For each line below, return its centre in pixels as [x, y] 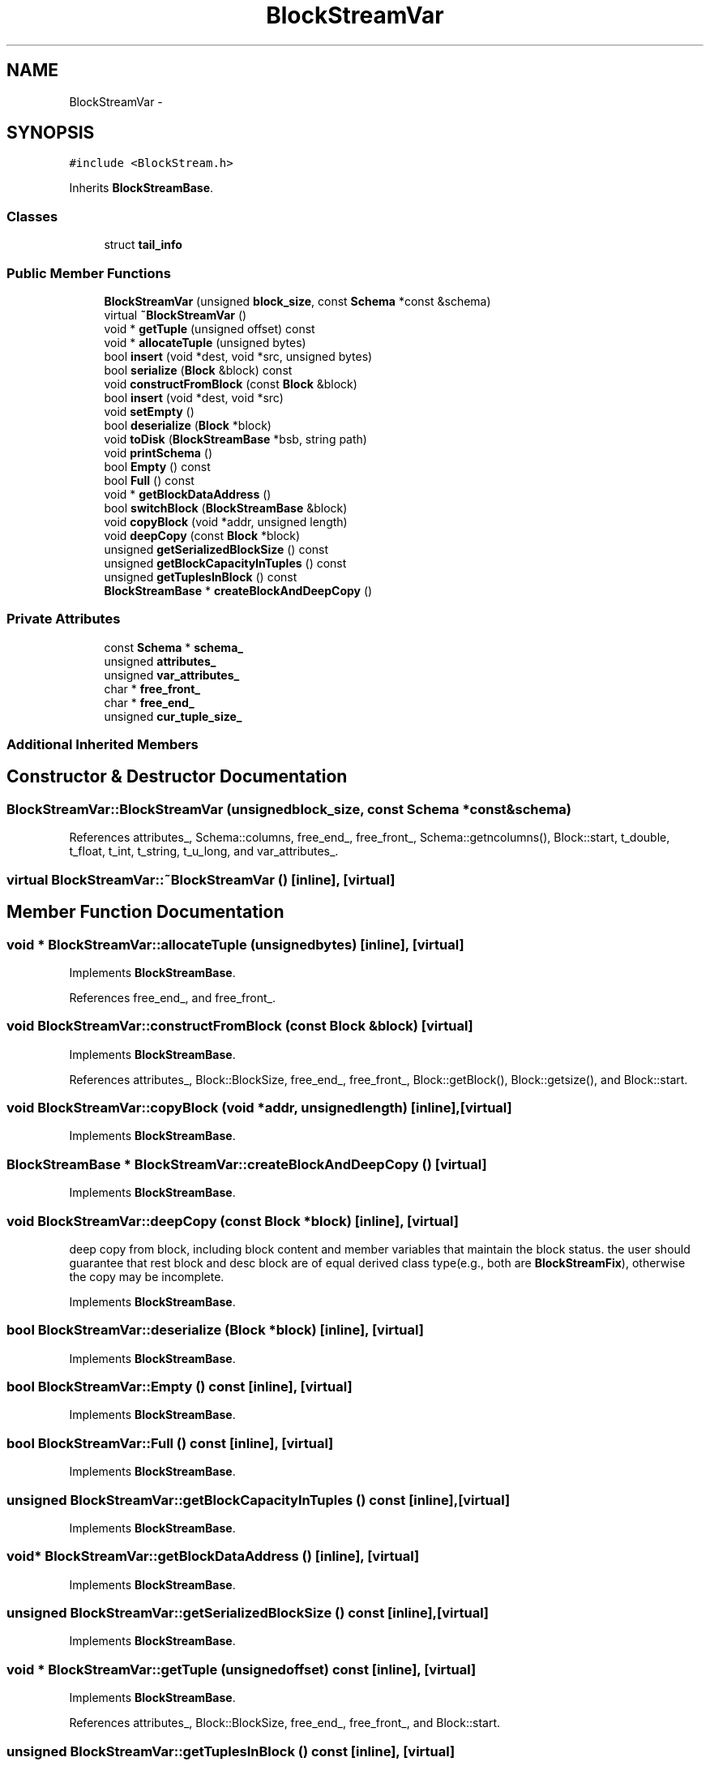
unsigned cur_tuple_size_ [173, 716]
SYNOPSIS [51, 133]
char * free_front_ [152, 688]
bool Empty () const [157, 466]
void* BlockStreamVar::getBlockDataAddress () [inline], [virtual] [213, 1556]
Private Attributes [64, 619]
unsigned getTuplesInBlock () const [201, 577]
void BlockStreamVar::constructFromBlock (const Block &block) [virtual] [240, 1026]
